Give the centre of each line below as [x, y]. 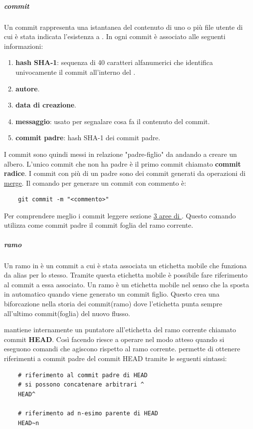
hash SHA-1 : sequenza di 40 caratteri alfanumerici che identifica [114, 62]
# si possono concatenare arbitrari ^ [81, 385]
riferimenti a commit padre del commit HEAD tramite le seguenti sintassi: [115, 358]
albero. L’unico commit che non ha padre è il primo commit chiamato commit [123, 163]
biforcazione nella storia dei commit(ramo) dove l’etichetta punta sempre [113, 303]
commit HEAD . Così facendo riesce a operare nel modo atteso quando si [114, 339]
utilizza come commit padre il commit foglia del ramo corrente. [99, 225]
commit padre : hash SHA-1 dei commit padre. [88, 138]
